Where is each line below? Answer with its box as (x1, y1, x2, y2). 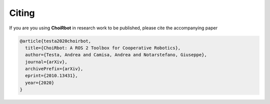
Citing (9, 7, 35, 18)
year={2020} (25, 80, 54, 86)
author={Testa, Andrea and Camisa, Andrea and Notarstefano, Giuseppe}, (25, 52, 207, 58)
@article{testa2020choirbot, (19, 38, 91, 44)
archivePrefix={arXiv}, (25, 66, 83, 72)
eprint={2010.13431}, (25, 73, 78, 79)
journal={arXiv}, (25, 59, 67, 65)
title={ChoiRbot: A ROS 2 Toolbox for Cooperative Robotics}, (25, 45, 181, 51)
